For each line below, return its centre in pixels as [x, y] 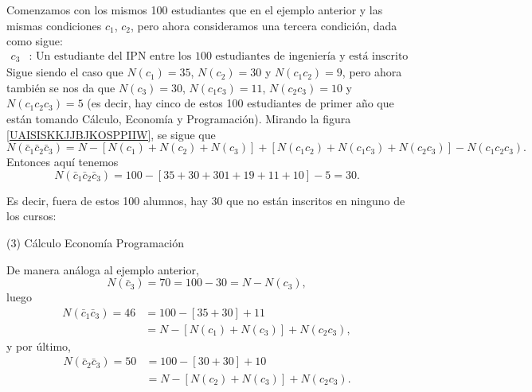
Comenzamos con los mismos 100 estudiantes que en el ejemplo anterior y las [195, 10]
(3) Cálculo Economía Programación [95, 243]
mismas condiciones [54, 25]
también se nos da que [61, 87]
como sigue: [35, 41]
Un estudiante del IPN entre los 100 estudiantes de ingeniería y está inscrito [222, 56]
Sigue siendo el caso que [65, 72]
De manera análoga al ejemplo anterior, [103, 269]
